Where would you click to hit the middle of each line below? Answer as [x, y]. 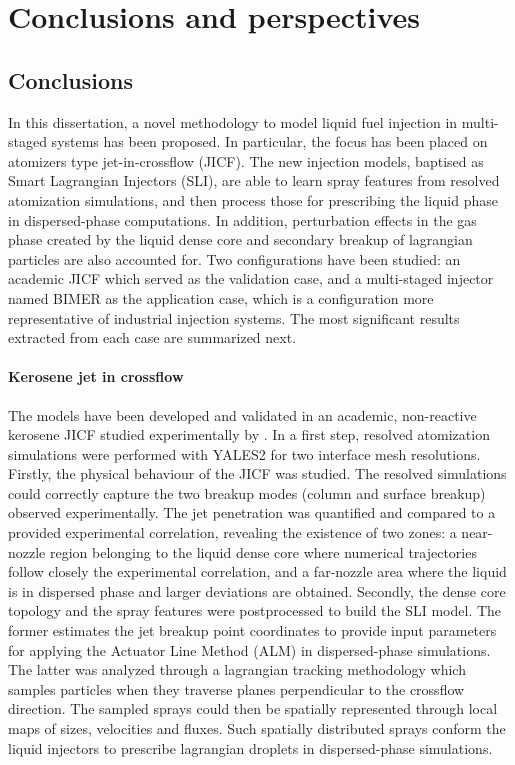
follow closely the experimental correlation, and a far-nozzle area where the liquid [257, 571]
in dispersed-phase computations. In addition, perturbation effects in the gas [242, 219]
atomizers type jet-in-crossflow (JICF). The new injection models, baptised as [246, 160]
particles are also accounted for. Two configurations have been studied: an [234, 258]
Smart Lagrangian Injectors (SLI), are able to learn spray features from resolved [254, 180]
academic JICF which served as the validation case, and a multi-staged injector [251, 278]
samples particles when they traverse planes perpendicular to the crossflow [236, 688]
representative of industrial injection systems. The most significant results [234, 317]
